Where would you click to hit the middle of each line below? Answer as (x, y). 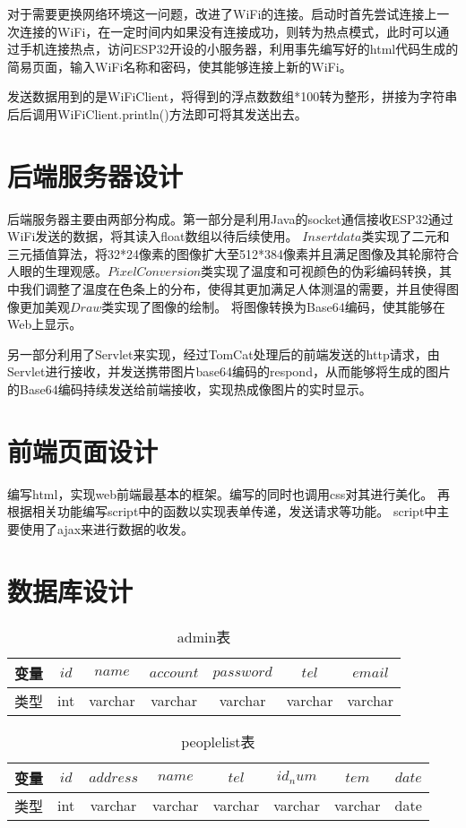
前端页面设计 (83, 450)
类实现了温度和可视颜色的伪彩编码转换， (320, 271)
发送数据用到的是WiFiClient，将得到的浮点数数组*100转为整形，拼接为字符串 (233, 96)
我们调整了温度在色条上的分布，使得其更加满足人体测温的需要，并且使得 (233, 289)
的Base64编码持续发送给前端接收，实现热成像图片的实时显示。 (190, 389)
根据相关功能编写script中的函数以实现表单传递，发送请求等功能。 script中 (222, 511)
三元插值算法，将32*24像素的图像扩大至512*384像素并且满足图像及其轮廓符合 (233, 253)
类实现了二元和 (406, 236)
